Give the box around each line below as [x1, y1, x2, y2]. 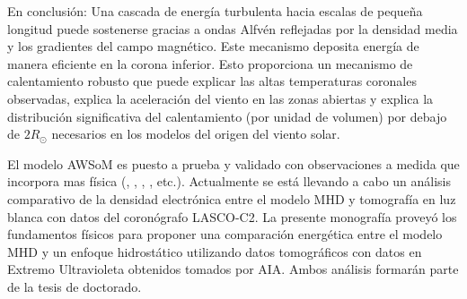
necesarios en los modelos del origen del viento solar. [51, 124, 340, 143]
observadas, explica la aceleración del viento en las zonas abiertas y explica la [7, 89, 434, 107]
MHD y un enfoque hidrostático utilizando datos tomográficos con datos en [7, 242, 422, 261]
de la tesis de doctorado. [7, 277, 142, 295]
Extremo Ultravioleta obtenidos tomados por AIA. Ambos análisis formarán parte [7, 260, 459, 278]
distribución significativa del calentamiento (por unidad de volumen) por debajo [7, 107, 447, 125]
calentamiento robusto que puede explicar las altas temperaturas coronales [7, 72, 417, 90]
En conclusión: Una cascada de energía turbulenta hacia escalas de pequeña [7, 2, 423, 20]
